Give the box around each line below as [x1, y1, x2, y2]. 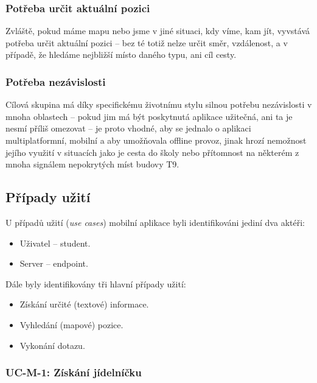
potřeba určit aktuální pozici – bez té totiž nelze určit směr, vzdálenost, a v [5, 36, 288, 49]
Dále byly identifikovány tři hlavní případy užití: [5, 277, 186, 290]
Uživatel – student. [19, 236, 91, 249]
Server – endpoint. [19, 257, 88, 270]
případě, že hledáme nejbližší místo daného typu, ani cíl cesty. [5, 48, 237, 61]
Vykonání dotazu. [19, 339, 85, 351]
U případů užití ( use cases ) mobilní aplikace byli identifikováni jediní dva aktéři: [5, 216, 305, 228]
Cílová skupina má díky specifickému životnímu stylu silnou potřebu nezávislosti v [5, 98, 312, 111]
